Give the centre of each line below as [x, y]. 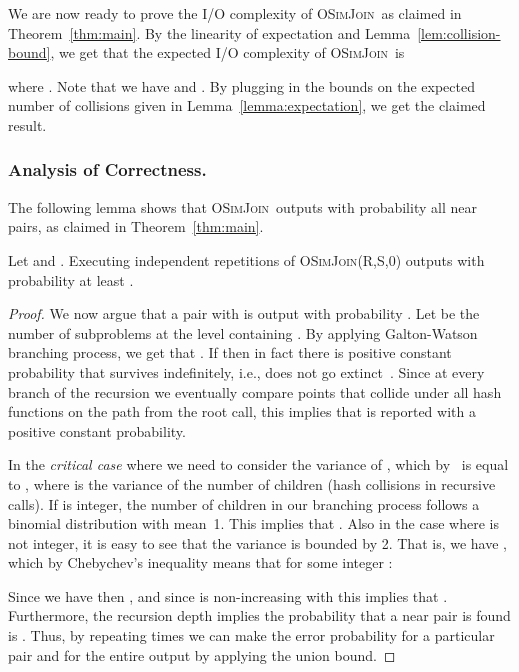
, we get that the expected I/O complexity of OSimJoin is [227, 52]
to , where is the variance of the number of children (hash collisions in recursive [252, 483]
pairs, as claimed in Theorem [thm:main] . [136, 226]
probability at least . [71, 279]
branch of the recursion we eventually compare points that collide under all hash [255, 391]
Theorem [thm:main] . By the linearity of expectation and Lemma [209, 32]
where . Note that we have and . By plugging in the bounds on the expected [241, 85]
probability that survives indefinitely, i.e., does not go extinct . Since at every [246, 371]
